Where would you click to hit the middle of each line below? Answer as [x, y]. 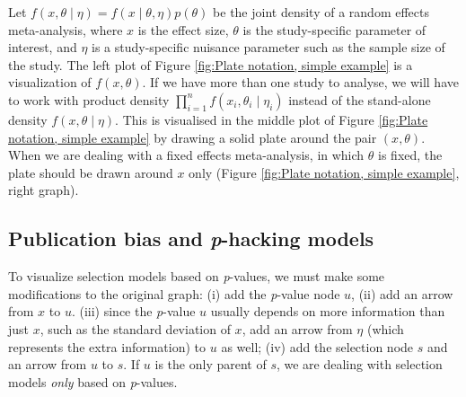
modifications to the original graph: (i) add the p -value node [174, 293]
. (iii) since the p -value [133, 311]
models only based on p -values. [93, 381]
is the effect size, [183, 29]
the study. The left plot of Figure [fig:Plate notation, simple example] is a [211, 64]
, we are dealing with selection [359, 364]
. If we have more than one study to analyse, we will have [300, 82]
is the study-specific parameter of [334, 29]
